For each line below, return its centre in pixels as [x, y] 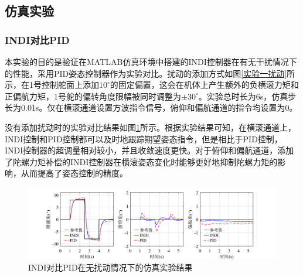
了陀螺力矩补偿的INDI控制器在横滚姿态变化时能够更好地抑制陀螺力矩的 [141, 161]
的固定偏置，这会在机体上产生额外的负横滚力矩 [200, 85]
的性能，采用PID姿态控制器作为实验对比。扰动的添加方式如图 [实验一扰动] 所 [150, 73]
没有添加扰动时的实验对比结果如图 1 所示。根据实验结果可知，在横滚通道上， [150, 127]
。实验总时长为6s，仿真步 [247, 96]
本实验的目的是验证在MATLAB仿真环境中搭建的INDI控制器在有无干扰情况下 [151, 61]
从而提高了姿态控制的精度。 [74, 173]
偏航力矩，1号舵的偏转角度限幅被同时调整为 [97, 96]
